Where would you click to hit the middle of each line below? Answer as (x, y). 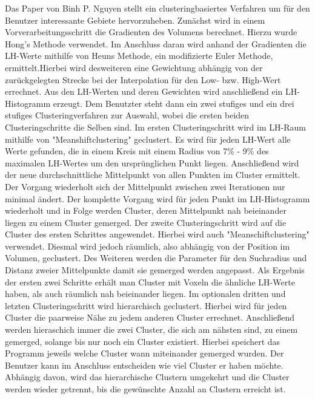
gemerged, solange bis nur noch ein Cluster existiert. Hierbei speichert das (143, 341)
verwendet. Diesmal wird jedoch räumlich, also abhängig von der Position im (148, 246)
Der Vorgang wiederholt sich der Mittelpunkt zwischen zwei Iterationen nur (145, 186)
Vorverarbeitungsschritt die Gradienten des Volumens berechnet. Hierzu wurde (151, 32)
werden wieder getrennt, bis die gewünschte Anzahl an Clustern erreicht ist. (145, 389)
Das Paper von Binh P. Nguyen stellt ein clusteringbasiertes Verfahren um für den (157, 8)
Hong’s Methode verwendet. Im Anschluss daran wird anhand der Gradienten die (156, 43)
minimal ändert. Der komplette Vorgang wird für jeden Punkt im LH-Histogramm (157, 198)
